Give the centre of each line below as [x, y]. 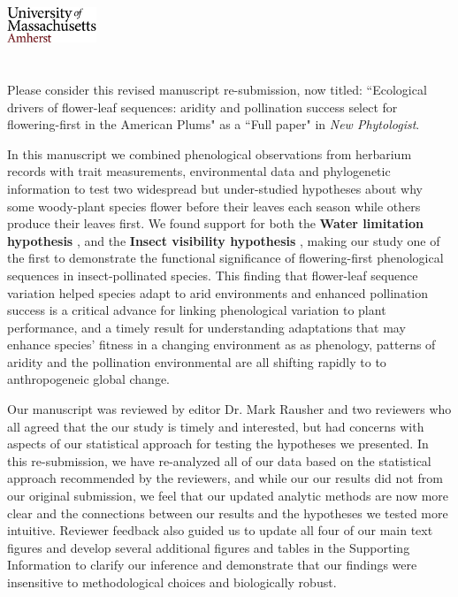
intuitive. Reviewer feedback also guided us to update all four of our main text [220, 530]
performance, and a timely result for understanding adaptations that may [206, 327]
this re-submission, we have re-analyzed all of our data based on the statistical [219, 460]
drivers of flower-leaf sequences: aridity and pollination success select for [202, 107]
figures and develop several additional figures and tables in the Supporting [209, 547]
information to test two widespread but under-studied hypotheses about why [215, 188]
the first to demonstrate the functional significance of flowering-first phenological [225, 258]
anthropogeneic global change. [89, 379]
